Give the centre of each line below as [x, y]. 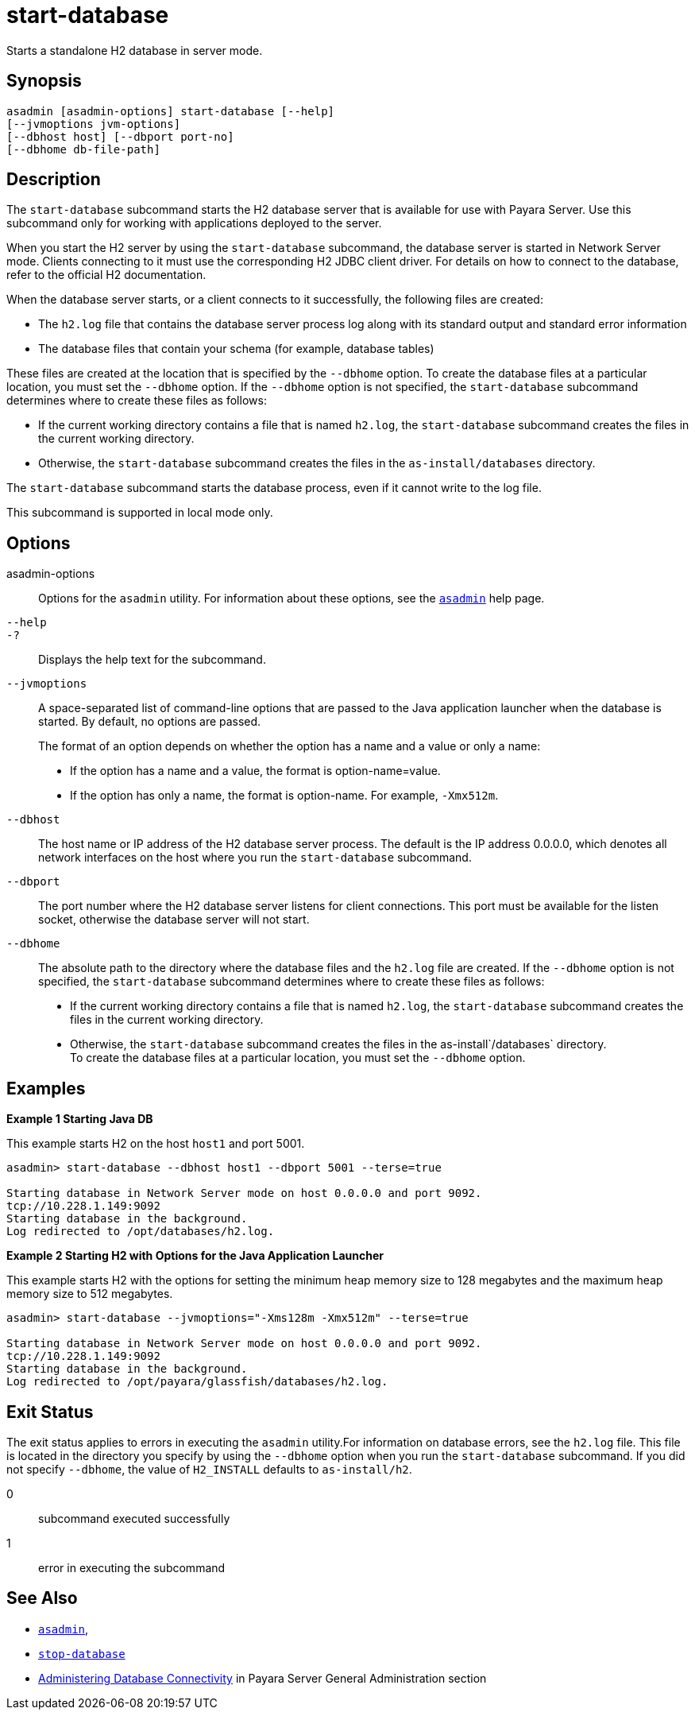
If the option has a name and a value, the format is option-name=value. [255, 771]
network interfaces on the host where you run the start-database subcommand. [255, 858]
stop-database [82, 1654]
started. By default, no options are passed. [150, 722]
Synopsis [44, 81]
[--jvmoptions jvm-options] [94, 124]
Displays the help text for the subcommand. [152, 660]
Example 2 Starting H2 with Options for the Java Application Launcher [195, 1256]
